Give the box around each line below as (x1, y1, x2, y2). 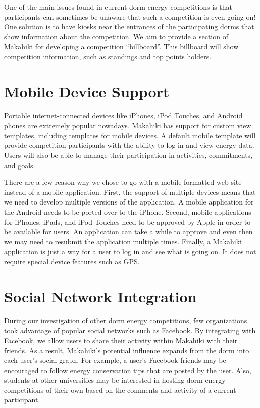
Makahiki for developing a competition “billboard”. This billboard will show (4, 41, 239, 52)
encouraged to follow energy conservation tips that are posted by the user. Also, (4, 364, 251, 375)
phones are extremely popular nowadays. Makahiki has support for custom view (4, 120, 251, 131)
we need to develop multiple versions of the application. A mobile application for (4, 196, 254, 207)
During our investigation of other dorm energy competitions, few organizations (4, 315, 247, 325)
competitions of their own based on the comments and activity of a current (4, 384, 236, 395)
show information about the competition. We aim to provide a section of (4, 31, 228, 42)
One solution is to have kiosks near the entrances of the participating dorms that (4, 21, 254, 32)
